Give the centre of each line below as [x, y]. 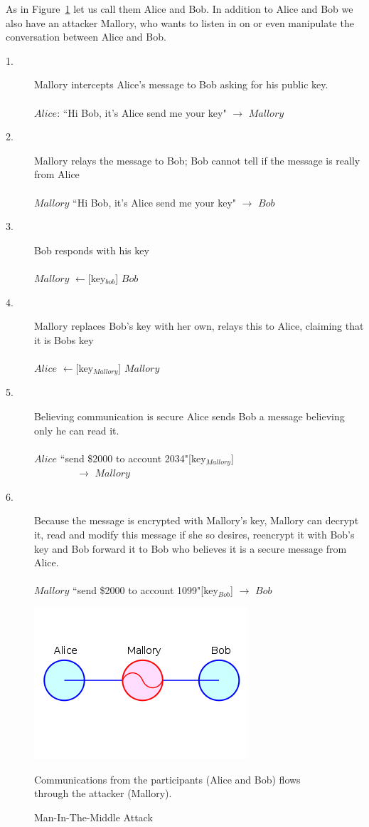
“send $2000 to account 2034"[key [133, 458]
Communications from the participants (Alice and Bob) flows [167, 779]
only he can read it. [77, 430]
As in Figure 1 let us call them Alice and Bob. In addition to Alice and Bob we [180, 9]
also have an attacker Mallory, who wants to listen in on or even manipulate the [180, 22]
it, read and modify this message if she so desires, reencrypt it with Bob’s [194, 534]
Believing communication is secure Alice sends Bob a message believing [189, 416]
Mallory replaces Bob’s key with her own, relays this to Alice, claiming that [199, 326]
